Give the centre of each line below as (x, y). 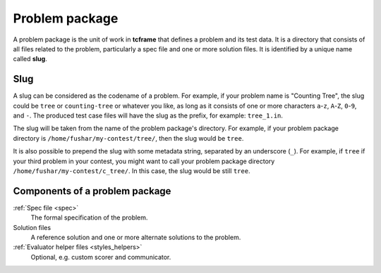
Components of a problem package (92, 191)
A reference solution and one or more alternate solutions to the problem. (136, 237)
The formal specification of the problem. (89, 217)
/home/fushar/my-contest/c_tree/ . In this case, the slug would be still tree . (132, 171)
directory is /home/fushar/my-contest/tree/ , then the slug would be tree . (128, 138)
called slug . (30, 59)
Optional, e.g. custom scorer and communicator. (101, 257)
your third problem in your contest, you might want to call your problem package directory (144, 161)
